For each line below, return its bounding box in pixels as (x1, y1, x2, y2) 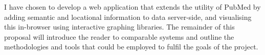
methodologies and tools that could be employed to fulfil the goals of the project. (4, 41, 258, 52)
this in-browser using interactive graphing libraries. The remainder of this (4, 21, 235, 32)
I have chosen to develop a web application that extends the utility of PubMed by (4, 2, 261, 12)
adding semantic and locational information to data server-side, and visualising (4, 11, 252, 22)
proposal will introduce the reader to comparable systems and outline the (4, 31, 234, 42)
